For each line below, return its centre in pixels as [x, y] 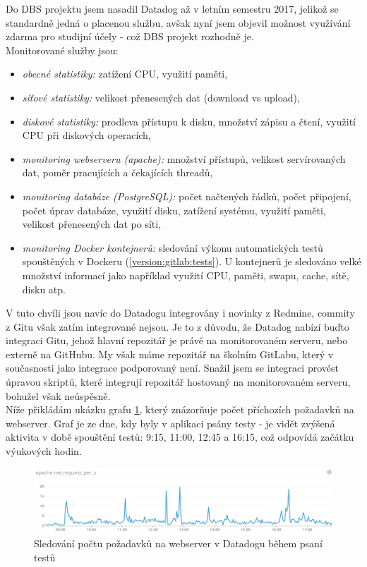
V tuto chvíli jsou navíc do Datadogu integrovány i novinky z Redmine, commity [180, 313]
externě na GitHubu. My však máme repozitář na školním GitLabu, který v [170, 354]
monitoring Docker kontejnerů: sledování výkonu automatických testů [173, 247]
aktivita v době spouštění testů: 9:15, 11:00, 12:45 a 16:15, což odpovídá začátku [180, 437]
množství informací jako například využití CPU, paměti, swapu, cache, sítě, [186, 275]
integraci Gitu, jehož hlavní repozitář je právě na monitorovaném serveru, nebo [177, 340]
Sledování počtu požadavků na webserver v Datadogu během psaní [178, 543]
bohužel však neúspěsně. [58, 395]
